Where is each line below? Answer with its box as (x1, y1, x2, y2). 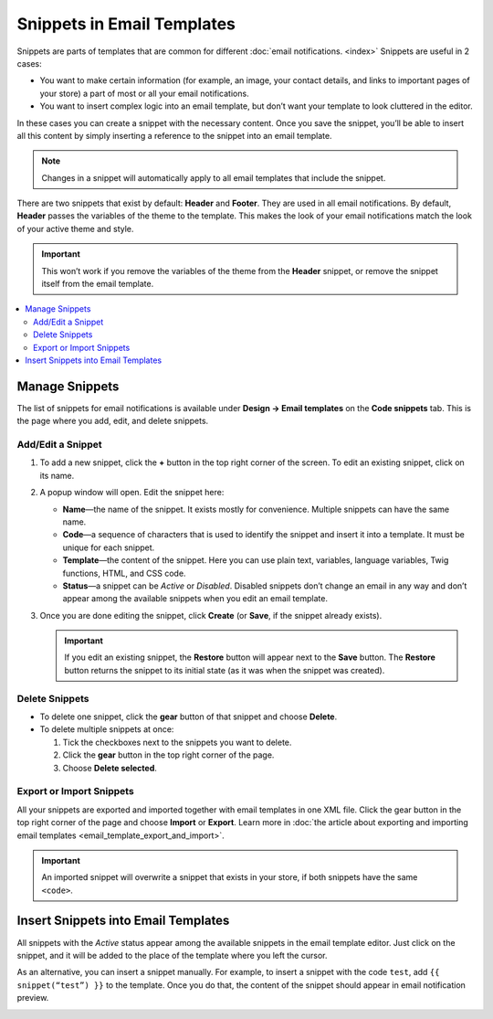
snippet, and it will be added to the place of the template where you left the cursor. (16, 950, 328, 961)
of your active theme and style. (16, 223, 134, 234)
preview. (16, 992, 49, 1003)
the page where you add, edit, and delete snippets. (16, 416, 209, 427)
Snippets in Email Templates (16, 14, 236, 34)
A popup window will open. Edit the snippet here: (39, 487, 225, 498)
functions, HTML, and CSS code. (62, 568, 186, 578)
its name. (39, 470, 75, 481)
